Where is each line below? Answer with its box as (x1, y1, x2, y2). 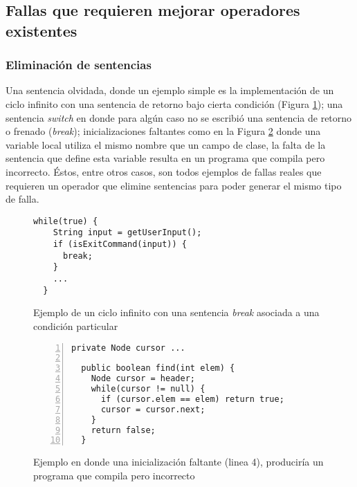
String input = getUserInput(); (53, 228, 202, 238)
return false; (91, 425, 156, 435)
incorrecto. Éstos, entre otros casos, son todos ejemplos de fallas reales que (6, 164, 322, 178)
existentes (6, 19, 77, 41)
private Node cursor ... (71, 342, 185, 353)
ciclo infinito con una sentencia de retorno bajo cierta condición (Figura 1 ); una (6, 96, 343, 111)
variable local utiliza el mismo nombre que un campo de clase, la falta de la (6, 137, 326, 151)
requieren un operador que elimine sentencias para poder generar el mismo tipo (6, 178, 342, 192)
